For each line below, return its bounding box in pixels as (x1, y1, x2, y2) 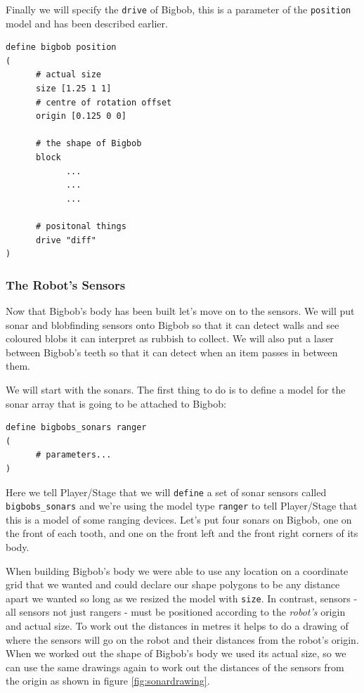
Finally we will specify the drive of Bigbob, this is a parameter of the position (6, 2, 351, 16)
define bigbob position (6, 42, 117, 53)
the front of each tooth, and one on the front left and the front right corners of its (6, 526, 358, 540)
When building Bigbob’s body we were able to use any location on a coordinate (6, 563, 349, 578)
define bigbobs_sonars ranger (6, 422, 147, 433)
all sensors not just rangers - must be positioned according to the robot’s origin (6, 604, 346, 619)
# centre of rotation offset (35, 97, 172, 108)
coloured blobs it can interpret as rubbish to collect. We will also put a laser (6, 331, 334, 346)
